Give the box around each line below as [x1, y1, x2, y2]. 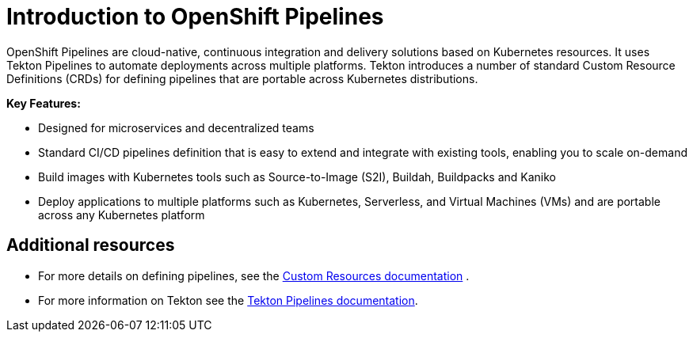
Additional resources [6, 235, 175, 256]
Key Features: [6, 96, 81, 110]
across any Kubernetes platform [38, 207, 205, 222]
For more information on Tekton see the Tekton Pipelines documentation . [38, 293, 418, 307]
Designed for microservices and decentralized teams [38, 120, 314, 135]
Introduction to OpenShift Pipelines [6, 3, 384, 30]
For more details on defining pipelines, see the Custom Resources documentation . [38, 268, 470, 283]
